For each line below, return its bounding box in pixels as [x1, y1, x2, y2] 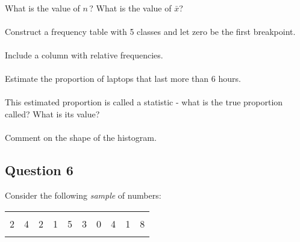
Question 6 [5, 161, 73, 179]
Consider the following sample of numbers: [5, 188, 161, 201]
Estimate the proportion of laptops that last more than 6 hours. [5, 72, 241, 85]
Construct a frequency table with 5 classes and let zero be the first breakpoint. [5, 25, 296, 37]
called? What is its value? [5, 107, 100, 120]
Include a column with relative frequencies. [5, 48, 163, 61]
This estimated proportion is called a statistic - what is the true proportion [5, 96, 283, 108]
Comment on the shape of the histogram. [5, 131, 157, 144]
